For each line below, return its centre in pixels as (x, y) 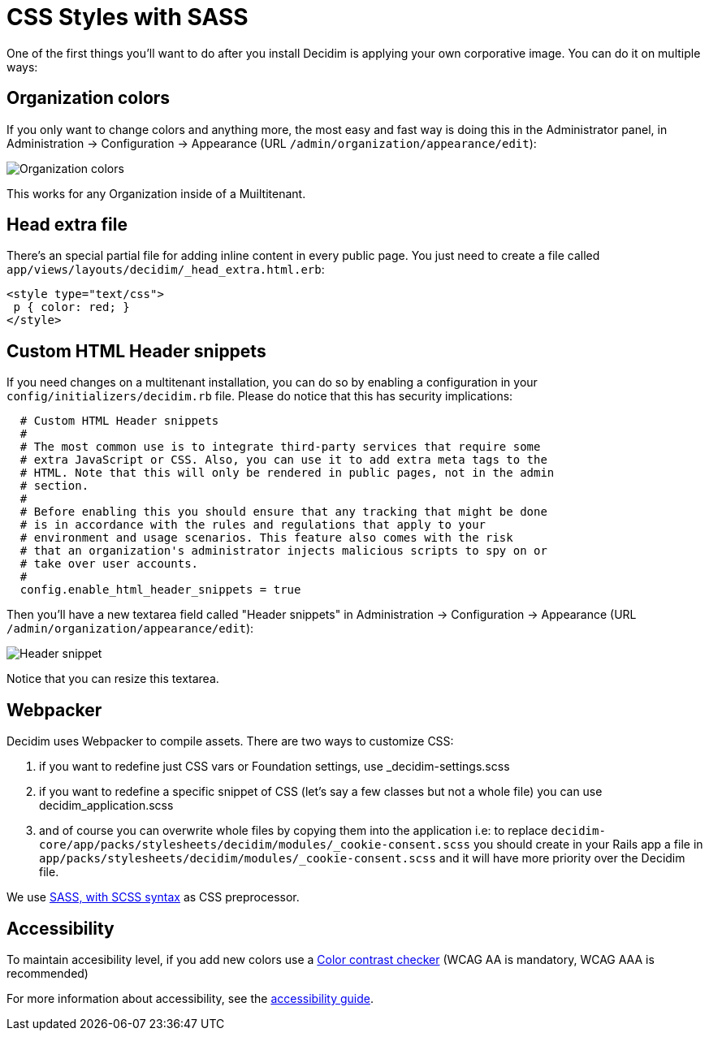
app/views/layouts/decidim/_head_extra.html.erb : (166, 270)
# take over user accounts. (109, 564)
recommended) (48, 973)
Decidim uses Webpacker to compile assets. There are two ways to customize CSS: (230, 741)
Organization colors (89, 98)
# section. (54, 486)
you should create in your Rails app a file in (588, 845)
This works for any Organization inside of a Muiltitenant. (156, 193)
